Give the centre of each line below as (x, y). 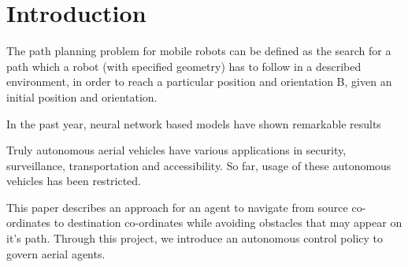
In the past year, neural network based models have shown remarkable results (194, 123)
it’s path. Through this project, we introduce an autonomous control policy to (195, 238)
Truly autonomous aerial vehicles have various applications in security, (176, 150)
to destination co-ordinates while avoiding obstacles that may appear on (228, 222)
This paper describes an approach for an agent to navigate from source (177, 207)
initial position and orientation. (82, 96)
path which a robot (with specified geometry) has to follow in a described (184, 66)
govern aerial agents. (56, 253)
